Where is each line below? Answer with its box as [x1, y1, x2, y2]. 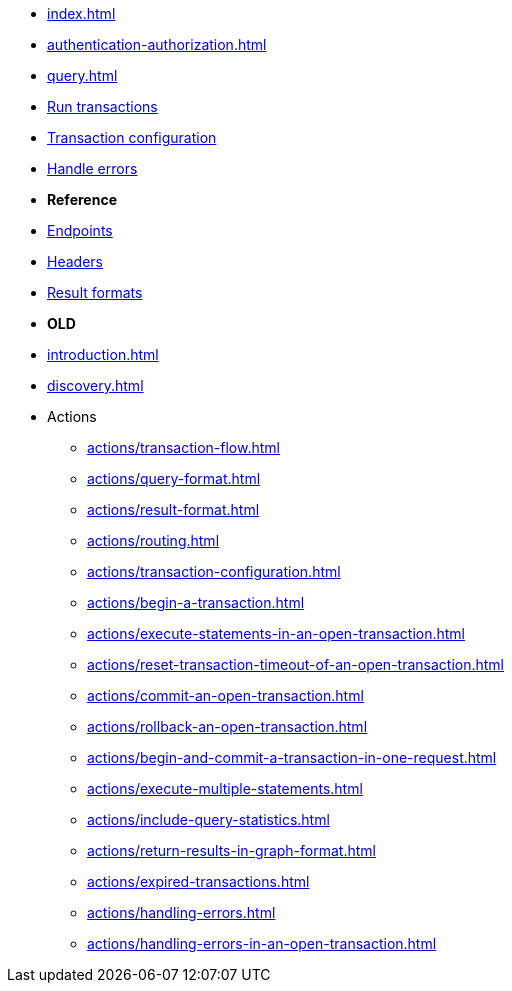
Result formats [47, 284, 143, 301]
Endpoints [47, 222, 113, 239]
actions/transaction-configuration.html [87, 563, 341, 580]
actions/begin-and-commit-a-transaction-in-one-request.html [87, 749, 497, 766]
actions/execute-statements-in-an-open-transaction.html [87, 625, 465, 642]
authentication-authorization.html [47, 36, 267, 53]
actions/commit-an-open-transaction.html [87, 687, 364, 704]
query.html [47, 67, 118, 84]
